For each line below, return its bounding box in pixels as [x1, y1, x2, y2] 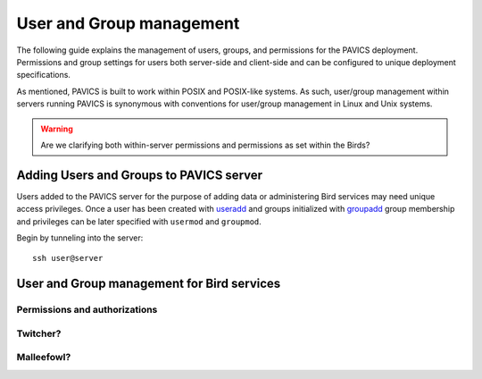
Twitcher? [16, 327, 62, 340]
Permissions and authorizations [16, 304, 158, 316]
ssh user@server [32, 253, 104, 264]
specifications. [16, 70, 71, 80]
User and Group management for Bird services [16, 276, 281, 291]
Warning [40, 123, 73, 134]
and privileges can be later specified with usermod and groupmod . [16, 215, 262, 227]
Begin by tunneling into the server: [16, 232, 144, 243]
